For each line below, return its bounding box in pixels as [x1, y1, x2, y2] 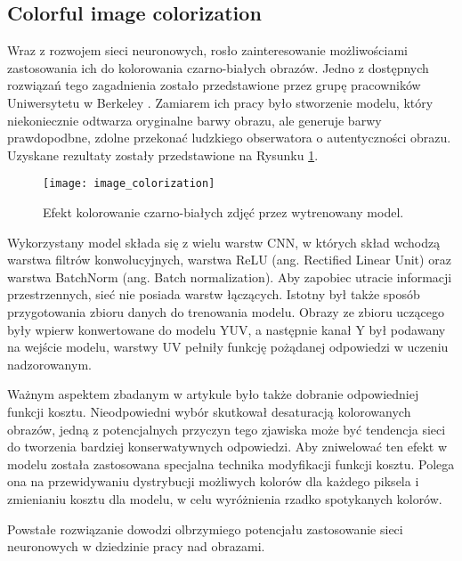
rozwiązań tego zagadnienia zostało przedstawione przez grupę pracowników [7, 76, 421, 94]
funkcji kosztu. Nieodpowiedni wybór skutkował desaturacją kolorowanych [7, 402, 411, 420]
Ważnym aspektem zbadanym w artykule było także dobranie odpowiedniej [7, 385, 419, 403]
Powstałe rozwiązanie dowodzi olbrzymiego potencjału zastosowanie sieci [7, 519, 403, 538]
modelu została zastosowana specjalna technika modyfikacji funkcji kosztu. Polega [7, 454, 455, 473]
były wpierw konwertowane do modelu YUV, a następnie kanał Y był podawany [7, 320, 446, 338]
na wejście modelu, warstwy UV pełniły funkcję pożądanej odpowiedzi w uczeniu [7, 337, 449, 356]
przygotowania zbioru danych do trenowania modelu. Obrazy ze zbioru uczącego [7, 302, 444, 321]
